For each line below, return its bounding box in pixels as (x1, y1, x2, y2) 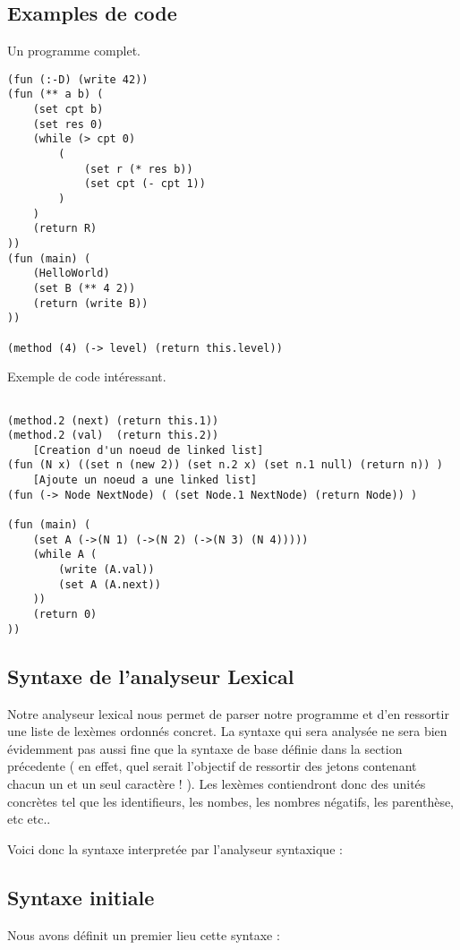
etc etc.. (7, 809, 51, 828)
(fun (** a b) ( (7, 88, 104, 101)
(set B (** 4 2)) (32, 281, 136, 295)
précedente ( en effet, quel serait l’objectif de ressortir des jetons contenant (7, 757, 417, 775)
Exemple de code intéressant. (7, 367, 166, 386)
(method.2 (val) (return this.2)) (7, 429, 219, 442)
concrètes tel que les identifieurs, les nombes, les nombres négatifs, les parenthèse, (7, 792, 455, 810)
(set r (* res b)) (83, 162, 193, 175)
